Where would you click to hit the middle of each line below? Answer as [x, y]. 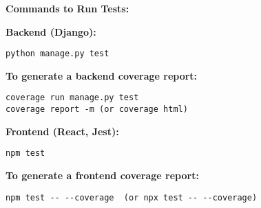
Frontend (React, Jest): [62, 131]
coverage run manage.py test [72, 98]
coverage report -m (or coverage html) [97, 109]
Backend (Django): [51, 31]
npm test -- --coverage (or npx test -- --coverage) [132, 197]
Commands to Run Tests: [67, 8]
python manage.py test [58, 54]
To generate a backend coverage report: [102, 75]
